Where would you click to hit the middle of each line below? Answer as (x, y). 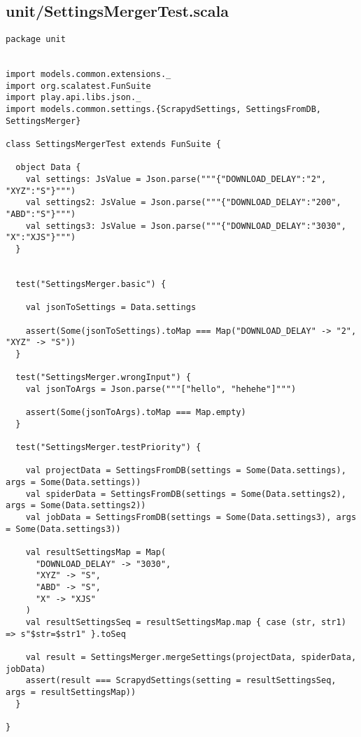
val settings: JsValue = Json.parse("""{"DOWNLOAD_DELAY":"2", (176, 180)
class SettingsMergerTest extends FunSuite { (113, 145)
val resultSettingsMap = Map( (96, 553)
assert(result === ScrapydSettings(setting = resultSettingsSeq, (181, 681)
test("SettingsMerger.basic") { (91, 284)
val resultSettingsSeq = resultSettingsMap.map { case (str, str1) (186, 623)
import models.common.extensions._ (89, 75)
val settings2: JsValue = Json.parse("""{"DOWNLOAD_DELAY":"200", (183, 203)
